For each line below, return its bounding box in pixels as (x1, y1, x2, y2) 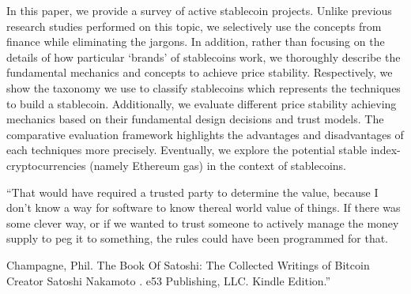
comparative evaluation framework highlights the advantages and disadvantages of (6, 126, 404, 142)
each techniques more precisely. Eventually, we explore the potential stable (6, 141, 368, 158)
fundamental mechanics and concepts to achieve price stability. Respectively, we (6, 64, 393, 81)
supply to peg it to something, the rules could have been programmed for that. (6, 230, 389, 247)
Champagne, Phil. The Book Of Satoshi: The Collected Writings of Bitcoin (6, 256, 370, 273)
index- (370, 141, 401, 158)
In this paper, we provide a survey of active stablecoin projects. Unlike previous (6, 2, 392, 18)
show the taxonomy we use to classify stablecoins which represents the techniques (6, 79, 401, 96)
